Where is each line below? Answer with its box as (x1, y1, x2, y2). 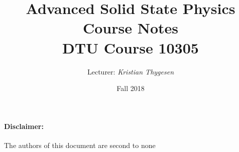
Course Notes (82, 17, 178, 38)
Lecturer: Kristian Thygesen (87, 66, 174, 76)
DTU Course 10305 (62, 37, 199, 57)
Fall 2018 (116, 83, 145, 93)
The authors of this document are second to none (4, 139, 156, 150)
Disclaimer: (4, 120, 44, 131)
